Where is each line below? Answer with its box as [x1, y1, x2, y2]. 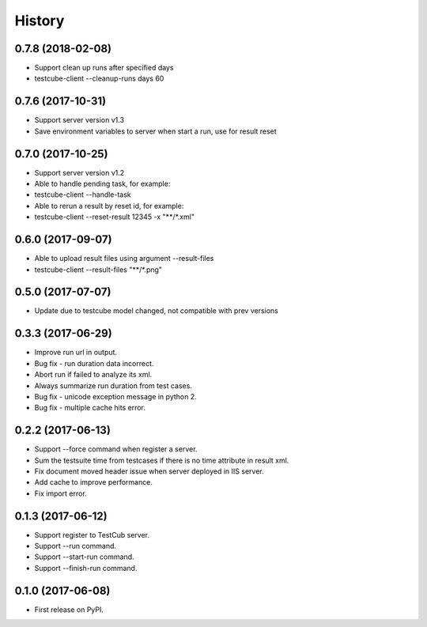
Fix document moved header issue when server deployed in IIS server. [34, 466, 264, 476]
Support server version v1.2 [34, 168, 125, 177]
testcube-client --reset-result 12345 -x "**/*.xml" [34, 212, 195, 221]
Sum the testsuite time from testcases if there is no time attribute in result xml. [34, 455, 289, 465]
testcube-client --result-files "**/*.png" [34, 265, 162, 274]
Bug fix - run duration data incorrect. [34, 358, 154, 368]
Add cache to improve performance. [34, 478, 153, 487]
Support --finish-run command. [34, 563, 138, 572]
